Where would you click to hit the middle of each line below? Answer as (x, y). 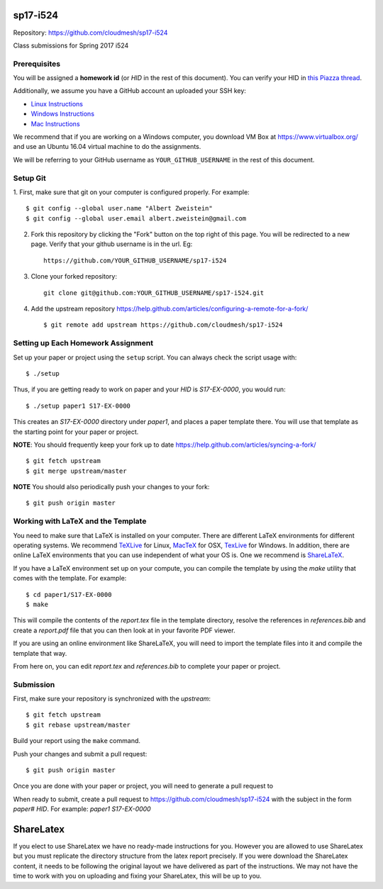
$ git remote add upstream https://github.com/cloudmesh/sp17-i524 (163, 325)
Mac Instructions (56, 123)
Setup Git (29, 178)
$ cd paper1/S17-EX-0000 (69, 594)
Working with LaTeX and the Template (80, 521)
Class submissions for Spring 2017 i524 (71, 45)
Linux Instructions (57, 104)
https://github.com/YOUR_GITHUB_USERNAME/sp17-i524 (135, 260)
